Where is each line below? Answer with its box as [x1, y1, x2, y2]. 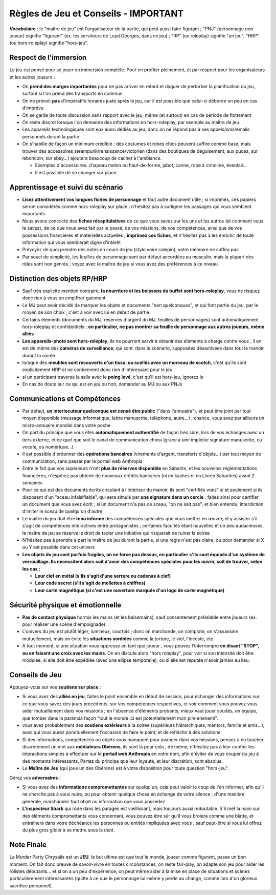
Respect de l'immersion [9, 53, 87, 62]
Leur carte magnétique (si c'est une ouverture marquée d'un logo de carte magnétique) [35, 587, 225, 593]
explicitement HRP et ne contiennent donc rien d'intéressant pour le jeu [22, 367, 173, 373]
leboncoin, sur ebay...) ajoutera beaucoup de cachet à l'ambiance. [22, 155, 162, 161]
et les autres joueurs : [9, 74, 55, 80]
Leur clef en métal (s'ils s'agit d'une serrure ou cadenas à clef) [35, 573, 171, 579]
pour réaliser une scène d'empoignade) [22, 621, 106, 627]
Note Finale [9, 841, 47, 849]
